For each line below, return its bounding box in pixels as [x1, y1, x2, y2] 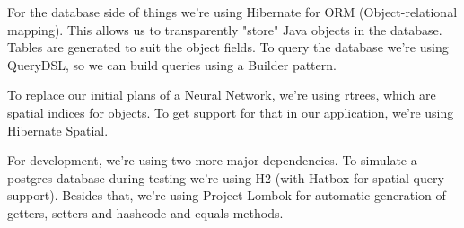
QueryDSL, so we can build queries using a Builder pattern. [7, 55, 337, 74]
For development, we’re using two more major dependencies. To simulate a [7, 151, 417, 170]
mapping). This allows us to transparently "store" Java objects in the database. [7, 20, 442, 39]
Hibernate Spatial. [7, 120, 109, 139]
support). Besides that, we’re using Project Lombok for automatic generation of [7, 186, 446, 205]
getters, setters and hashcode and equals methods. [7, 203, 284, 222]
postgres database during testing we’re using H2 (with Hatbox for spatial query [7, 168, 444, 187]
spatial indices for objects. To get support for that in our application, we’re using [7, 102, 454, 121]
